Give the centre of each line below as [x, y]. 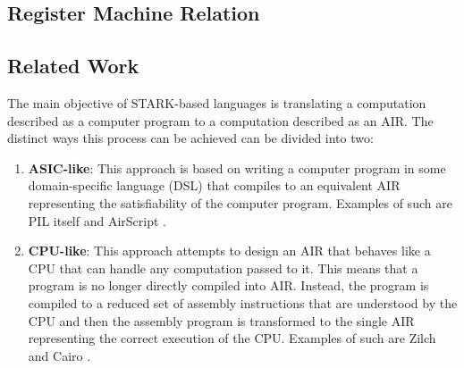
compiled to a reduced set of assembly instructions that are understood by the [243, 302]
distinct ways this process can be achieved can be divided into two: [190, 138]
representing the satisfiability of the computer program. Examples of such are [240, 202]
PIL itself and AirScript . [97, 220]
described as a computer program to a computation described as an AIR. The [220, 120]
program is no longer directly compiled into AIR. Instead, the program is [228, 285]
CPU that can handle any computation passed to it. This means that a [223, 268]
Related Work [73, 66]
